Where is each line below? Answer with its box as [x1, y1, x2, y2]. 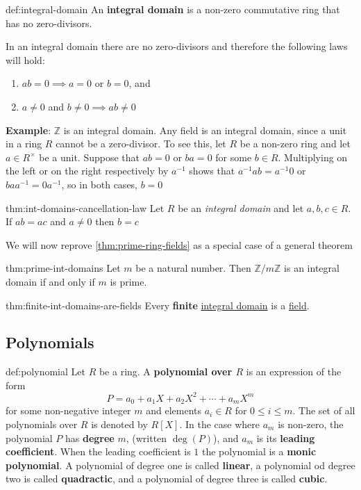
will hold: [6, 52, 45, 67]
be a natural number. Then [135, 261, 251, 275]
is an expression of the [246, 364, 342, 379]
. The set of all [292, 403, 355, 418]
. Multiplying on [278, 149, 348, 164]
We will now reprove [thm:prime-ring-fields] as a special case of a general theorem [6, 237, 353, 252]
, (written [126, 430, 167, 445]
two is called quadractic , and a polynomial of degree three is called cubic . [6, 471, 328, 486]
